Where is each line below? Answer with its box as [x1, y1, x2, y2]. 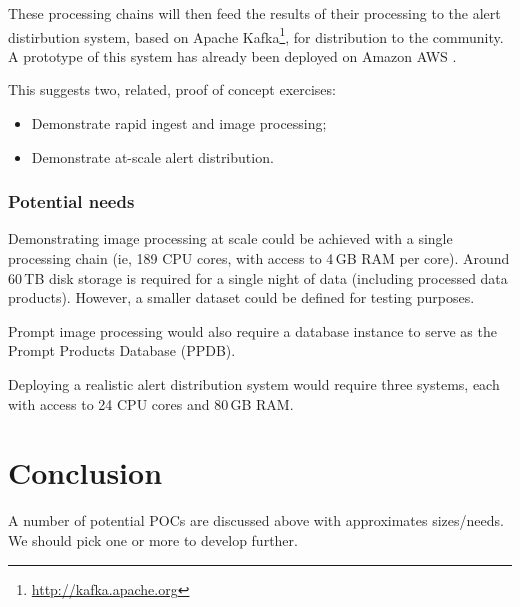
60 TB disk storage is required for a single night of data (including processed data [8, 267, 508, 288]
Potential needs [8, 189, 135, 214]
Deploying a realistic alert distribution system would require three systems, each [8, 374, 500, 394]
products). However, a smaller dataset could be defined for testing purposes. [8, 287, 475, 308]
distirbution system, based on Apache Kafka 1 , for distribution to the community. [8, 23, 504, 47]
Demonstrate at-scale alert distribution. [31, 146, 274, 167]
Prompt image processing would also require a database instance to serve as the [8, 320, 497, 341]
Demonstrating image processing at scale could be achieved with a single [8, 228, 453, 249]
